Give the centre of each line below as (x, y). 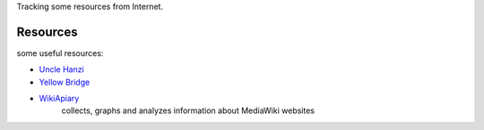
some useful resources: (60, 53)
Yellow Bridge (65, 82)
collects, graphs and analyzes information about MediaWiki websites (188, 110)
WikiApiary (59, 99)
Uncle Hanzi (61, 69)
